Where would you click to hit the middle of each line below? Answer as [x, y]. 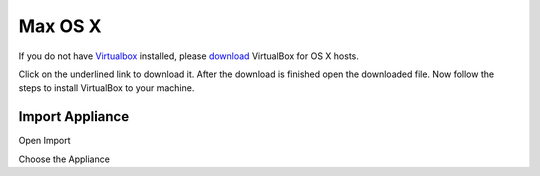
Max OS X [60, 26]
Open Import [44, 141]
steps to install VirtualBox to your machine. [106, 88]
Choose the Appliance [64, 159]
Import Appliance [74, 116]
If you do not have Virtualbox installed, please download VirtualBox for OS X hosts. [189, 56]
